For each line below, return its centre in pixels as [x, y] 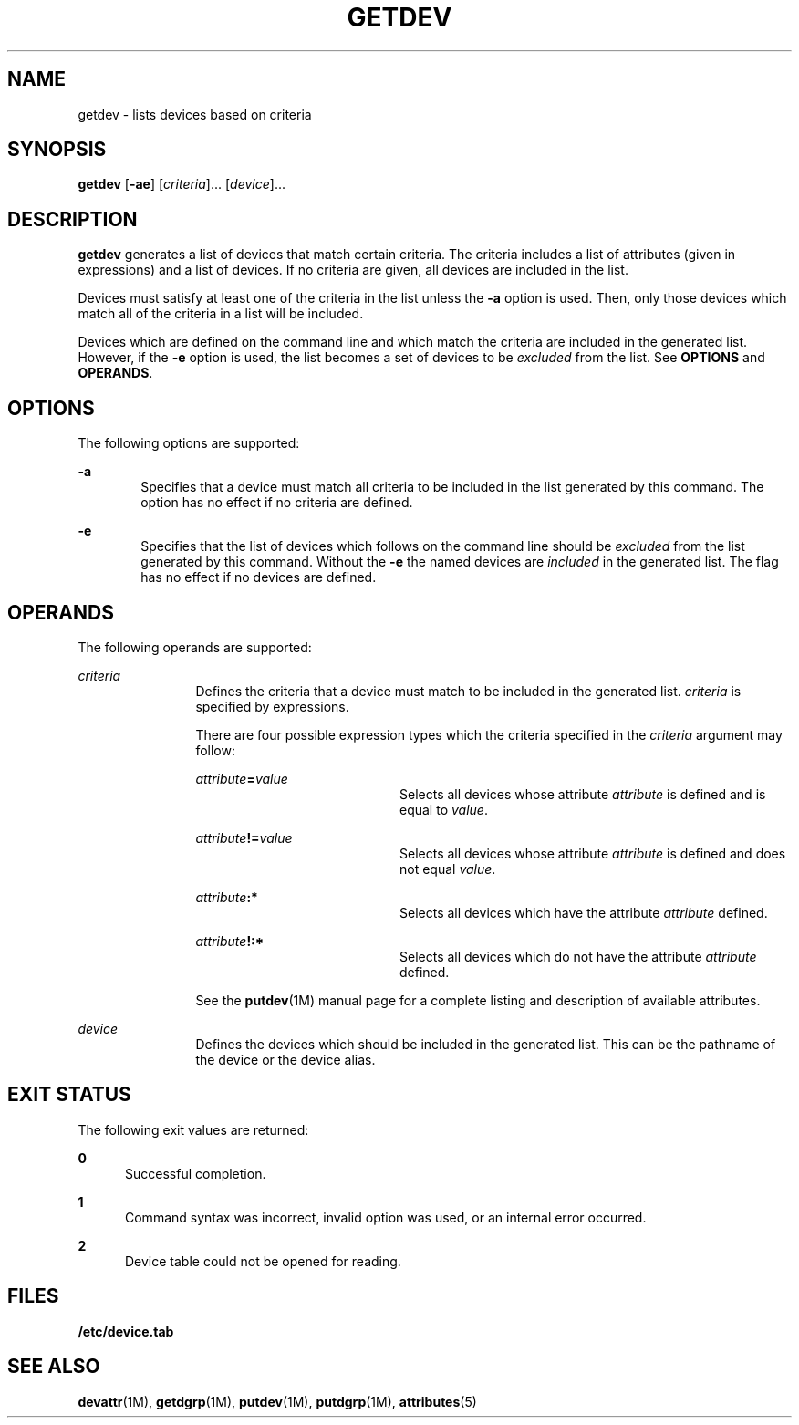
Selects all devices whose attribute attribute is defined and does [593, 853]
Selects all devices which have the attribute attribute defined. [584, 912]
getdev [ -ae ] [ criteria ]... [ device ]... [182, 184]
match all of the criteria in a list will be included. [221, 314]
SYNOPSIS [57, 150]
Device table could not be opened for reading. [263, 1261]
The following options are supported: [189, 443]
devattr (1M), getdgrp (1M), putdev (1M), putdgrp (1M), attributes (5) [277, 1401]
